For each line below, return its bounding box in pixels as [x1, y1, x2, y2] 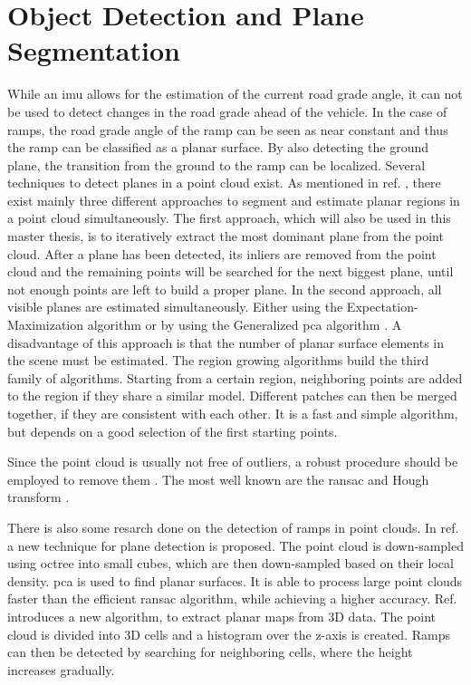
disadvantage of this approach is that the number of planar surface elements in [7, 333, 444, 352]
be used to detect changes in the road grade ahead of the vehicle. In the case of [7, 101, 447, 121]
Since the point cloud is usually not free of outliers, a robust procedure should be [7, 452, 458, 471]
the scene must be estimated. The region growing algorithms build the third [7, 351, 429, 370]
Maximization [7, 315, 84, 334]
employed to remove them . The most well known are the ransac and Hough [7, 469, 429, 488]
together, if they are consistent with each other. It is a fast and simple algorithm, [7, 404, 458, 422]
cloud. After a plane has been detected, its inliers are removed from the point [7, 244, 437, 263]
